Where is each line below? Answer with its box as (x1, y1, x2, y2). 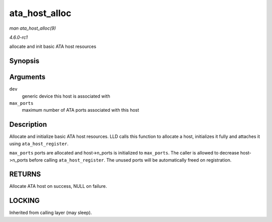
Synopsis (9, 57, 40, 65)
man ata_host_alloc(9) (9, 25, 56, 31)
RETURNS (9, 170, 41, 179)
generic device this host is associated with (22, 93, 110, 99)
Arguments (9, 73, 46, 82)
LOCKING (9, 196, 40, 205)
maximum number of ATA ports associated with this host (22, 107, 140, 113)
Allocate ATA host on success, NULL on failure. (9, 183, 107, 189)
